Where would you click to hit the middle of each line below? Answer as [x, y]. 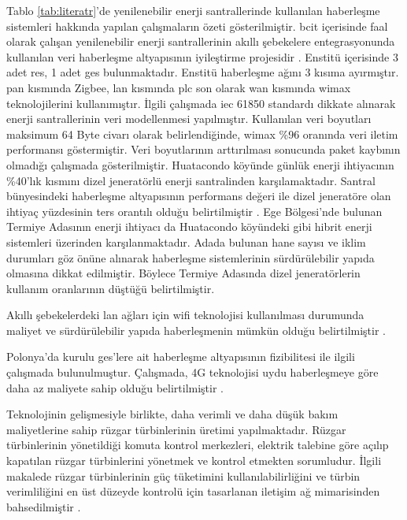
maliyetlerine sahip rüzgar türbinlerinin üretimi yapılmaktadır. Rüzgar [176, 429]
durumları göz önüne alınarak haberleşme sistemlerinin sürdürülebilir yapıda [191, 257]
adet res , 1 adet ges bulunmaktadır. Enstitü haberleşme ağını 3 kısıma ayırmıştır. [203, 72]
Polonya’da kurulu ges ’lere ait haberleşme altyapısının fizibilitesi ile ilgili [181, 357]
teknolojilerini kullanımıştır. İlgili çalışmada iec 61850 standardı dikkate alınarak [201, 103]
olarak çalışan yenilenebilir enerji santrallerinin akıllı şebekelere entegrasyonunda [201, 41]
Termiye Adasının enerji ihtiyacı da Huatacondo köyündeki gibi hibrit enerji [189, 227]
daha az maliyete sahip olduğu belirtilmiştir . [115, 387]
